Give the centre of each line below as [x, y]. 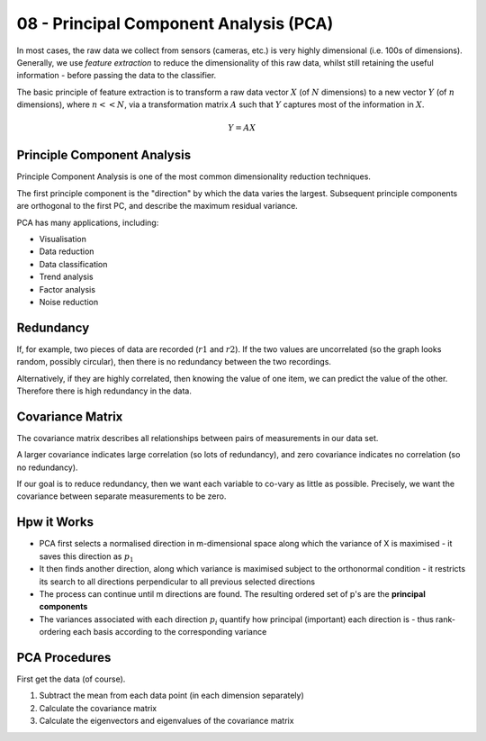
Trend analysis [66, 277]
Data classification [73, 264]
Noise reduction [69, 302]
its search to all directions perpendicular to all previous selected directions [177, 582]
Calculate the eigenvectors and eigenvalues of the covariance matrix [166, 721]
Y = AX [242, 128]
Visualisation [63, 239]
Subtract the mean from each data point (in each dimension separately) [172, 696]
